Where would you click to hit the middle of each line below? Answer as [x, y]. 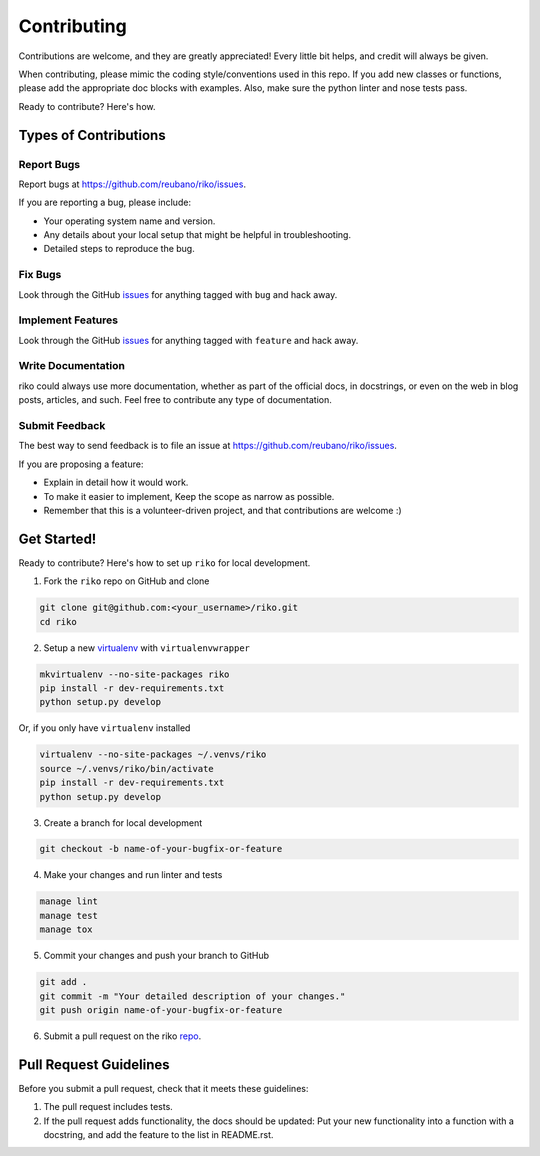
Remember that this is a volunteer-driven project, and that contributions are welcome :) [222, 510]
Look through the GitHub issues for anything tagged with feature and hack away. [188, 340]
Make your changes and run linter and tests [133, 875]
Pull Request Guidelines [94, 1064]
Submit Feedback [62, 426]
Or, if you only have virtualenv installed [104, 728]
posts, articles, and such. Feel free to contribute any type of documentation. [175, 400]
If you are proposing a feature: [81, 464]
